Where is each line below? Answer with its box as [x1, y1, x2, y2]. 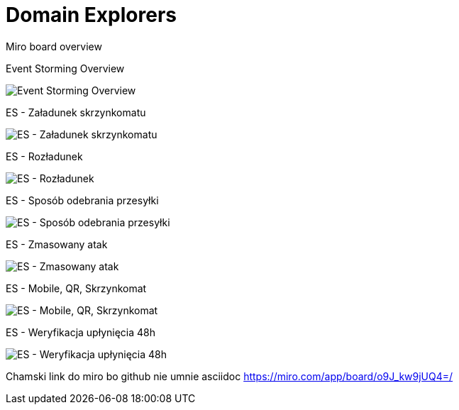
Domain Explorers [6, 3, 177, 27]
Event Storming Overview [6, 62, 125, 74]
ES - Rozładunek [6, 150, 83, 162]
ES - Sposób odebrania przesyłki [6, 194, 159, 206]
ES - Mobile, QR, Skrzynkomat [6, 282, 147, 294]
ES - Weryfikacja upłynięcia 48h [6, 326, 155, 338]
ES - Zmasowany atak [6, 238, 108, 250]
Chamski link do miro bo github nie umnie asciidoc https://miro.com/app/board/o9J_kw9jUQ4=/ [6, 370, 453, 382]
